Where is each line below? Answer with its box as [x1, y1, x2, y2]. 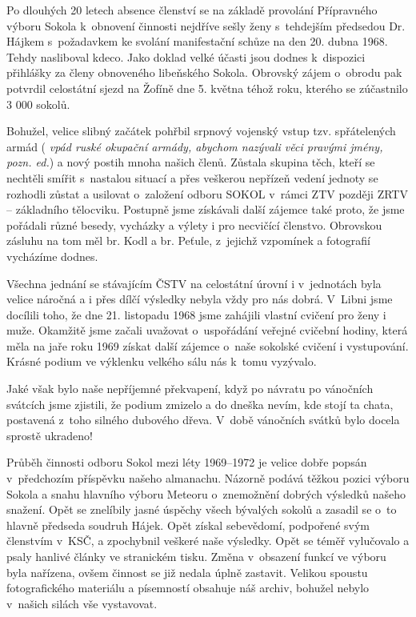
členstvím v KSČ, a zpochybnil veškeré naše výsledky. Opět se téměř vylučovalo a [6, 532, 410, 549]
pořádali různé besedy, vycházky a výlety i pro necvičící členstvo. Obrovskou [6, 216, 382, 233]
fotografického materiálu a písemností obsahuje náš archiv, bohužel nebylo [6, 579, 370, 596]
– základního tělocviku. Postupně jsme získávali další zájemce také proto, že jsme [6, 201, 405, 218]
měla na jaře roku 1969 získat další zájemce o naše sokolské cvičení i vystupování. [6, 337, 409, 354]
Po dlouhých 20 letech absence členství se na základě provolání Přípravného [6, 2, 378, 18]
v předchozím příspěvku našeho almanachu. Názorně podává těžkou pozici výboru [6, 470, 410, 487]
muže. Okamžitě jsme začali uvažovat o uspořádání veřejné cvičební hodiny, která [6, 322, 408, 339]
